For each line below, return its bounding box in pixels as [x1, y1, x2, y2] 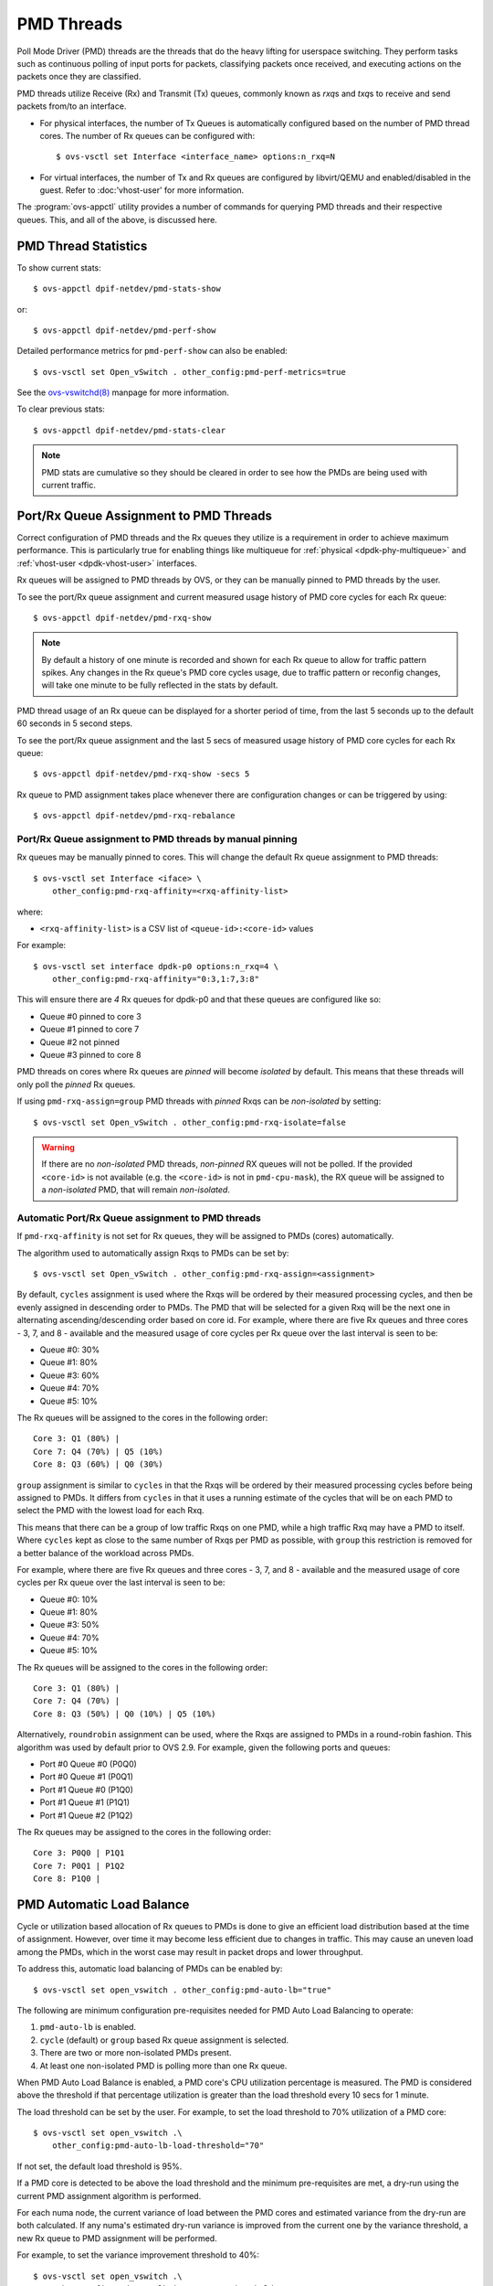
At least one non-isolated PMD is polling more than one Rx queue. [39, 2060, 288, 2071]
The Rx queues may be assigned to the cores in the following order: [16, 1826, 272, 1837]
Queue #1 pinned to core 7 [39, 1024, 140, 1035]
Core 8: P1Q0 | [33, 1874, 101, 1884]
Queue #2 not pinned [39, 1036, 121, 1047]
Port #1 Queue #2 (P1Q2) [39, 1810, 133, 1821]
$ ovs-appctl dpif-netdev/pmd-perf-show [33, 325, 216, 336]
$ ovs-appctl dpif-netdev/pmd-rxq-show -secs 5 [33, 769, 250, 779]
